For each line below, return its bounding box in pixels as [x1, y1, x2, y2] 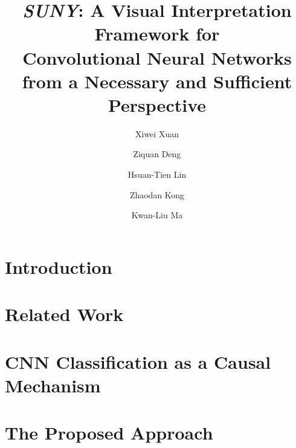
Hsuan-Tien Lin [127, 168, 187, 181]
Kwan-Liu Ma [131, 209, 183, 221]
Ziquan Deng [133, 148, 181, 160]
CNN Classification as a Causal [5, 349, 271, 374]
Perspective [108, 92, 206, 117]
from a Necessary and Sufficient [22, 68, 292, 93]
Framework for [94, 21, 220, 46]
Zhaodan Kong [129, 188, 185, 201]
